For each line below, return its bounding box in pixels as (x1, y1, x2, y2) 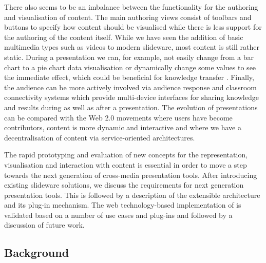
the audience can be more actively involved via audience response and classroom (4, 82, 257, 92)
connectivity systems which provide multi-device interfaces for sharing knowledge (4, 92, 259, 103)
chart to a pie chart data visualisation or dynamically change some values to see (4, 62, 256, 72)
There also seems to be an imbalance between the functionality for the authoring (4, 2, 258, 12)
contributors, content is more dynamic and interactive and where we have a (4, 122, 241, 133)
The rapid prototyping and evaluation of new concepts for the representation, (4, 149, 248, 160)
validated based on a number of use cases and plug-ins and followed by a (4, 209, 233, 220)
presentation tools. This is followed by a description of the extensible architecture (4, 189, 260, 200)
